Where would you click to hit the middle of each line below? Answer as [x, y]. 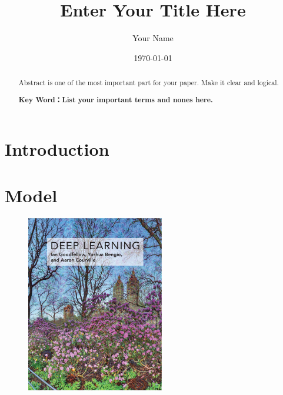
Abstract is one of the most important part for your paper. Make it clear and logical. [149, 83]
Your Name [153, 38]
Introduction [57, 149]
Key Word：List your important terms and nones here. [116, 99]
